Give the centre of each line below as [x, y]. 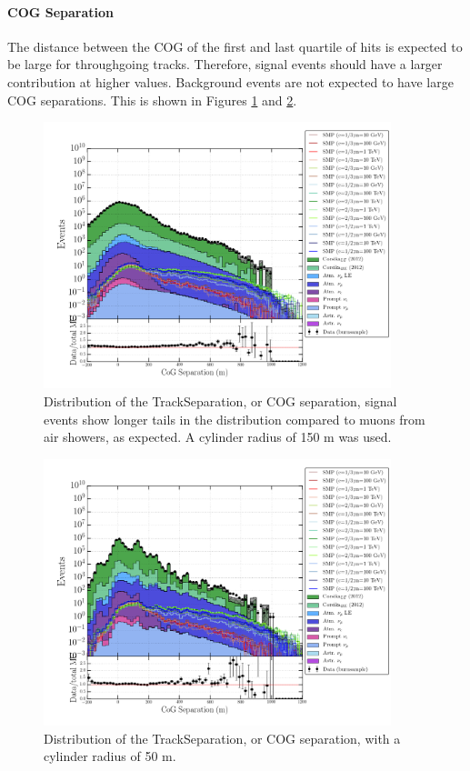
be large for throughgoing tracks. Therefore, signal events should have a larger [225, 64]
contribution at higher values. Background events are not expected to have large [230, 81]
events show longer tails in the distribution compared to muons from [235, 419]
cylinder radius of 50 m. [110, 756]
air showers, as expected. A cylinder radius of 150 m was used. [218, 437]
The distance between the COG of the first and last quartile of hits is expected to [235, 46]
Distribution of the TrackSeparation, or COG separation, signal [220, 401]
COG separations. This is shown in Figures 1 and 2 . [152, 100]
